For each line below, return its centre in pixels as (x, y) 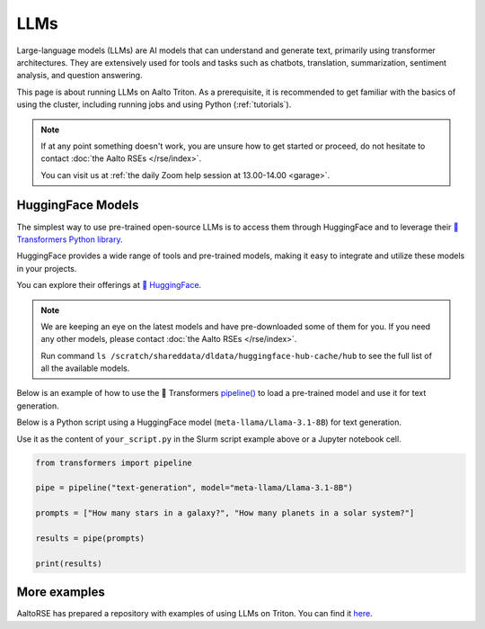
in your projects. (47, 268)
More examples (61, 593)
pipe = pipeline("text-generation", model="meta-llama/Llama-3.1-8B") (194, 488)
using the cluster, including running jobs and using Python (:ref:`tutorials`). (154, 104)
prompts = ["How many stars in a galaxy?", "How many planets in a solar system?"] (225, 513)
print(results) (69, 563)
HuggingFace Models (78, 206)
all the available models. (85, 368)
